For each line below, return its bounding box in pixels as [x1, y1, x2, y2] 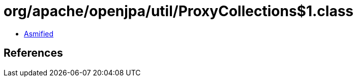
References [4, 47, 63, 60]
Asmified [24, 29, 54, 38]
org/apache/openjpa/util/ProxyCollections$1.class [4, 3, 353, 20]
